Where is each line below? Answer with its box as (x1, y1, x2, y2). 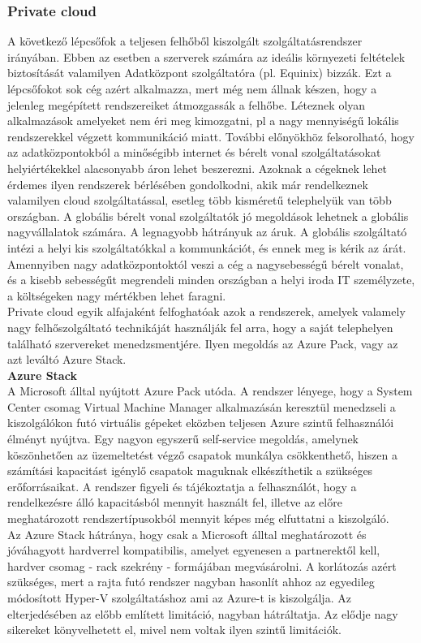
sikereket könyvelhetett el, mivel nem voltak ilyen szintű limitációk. (7, 621, 342, 638)
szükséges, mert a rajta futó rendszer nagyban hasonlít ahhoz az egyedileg (7, 573, 375, 590)
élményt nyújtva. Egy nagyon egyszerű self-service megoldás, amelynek (7, 430, 359, 447)
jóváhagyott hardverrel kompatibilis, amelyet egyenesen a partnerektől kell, (7, 542, 380, 559)
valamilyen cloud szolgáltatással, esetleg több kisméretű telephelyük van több (7, 192, 392, 209)
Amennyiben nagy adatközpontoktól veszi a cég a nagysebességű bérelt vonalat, (7, 255, 404, 272)
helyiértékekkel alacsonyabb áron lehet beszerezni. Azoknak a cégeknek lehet (7, 159, 388, 176)
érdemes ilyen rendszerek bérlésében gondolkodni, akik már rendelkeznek (7, 175, 368, 192)
